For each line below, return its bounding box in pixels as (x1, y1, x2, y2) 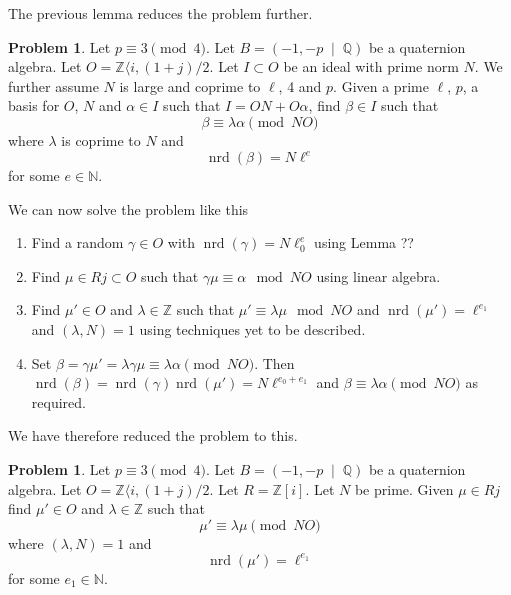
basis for (8, 95, 60, 116)
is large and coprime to (119, 75, 261, 96)
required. (31, 391, 86, 412)
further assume (8, 75, 99, 96)
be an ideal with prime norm (283, 56, 459, 77)
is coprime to (61, 129, 141, 150)
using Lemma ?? (314, 232, 414, 253)
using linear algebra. (316, 265, 441, 286)
